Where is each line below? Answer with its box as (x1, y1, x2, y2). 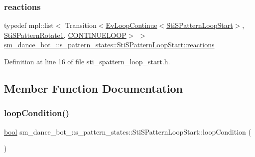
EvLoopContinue (106, 20, 157, 30)
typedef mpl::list (4, 20, 54, 30)
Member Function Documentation (4, 80, 183, 96)
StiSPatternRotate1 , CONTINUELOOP (4, 29, 127, 40)
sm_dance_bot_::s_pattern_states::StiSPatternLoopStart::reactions (4, 39, 215, 50)
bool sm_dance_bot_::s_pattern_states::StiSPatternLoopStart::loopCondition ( (4, 126, 251, 137)
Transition (65, 20, 97, 30)
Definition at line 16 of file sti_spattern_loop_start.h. (4, 56, 170, 66)
